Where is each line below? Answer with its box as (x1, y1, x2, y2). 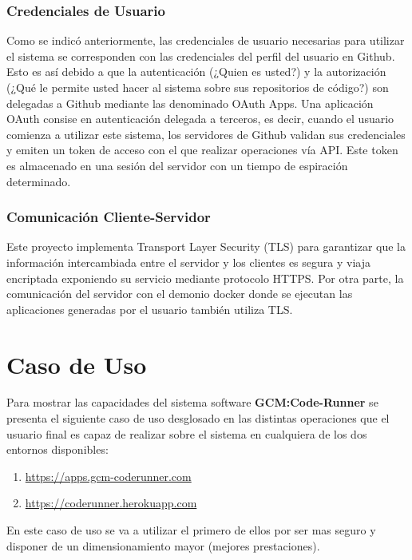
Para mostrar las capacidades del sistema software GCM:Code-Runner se (6, 394, 378, 411)
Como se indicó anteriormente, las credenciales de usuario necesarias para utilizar (6, 32, 405, 49)
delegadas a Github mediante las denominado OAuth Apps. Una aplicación (6, 94, 374, 111)
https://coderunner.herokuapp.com (25, 494, 197, 511)
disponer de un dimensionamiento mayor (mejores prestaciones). (6, 537, 320, 554)
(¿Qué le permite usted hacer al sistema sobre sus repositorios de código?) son (6, 79, 389, 95)
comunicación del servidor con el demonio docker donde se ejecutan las (6, 285, 353, 302)
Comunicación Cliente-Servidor (6, 207, 211, 227)
